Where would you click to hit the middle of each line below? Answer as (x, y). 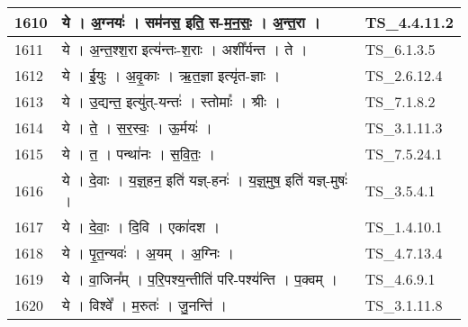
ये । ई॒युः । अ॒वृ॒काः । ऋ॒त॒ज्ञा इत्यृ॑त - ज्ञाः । (171, 75)
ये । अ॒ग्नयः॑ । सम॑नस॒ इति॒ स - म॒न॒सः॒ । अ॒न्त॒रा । (191, 22)
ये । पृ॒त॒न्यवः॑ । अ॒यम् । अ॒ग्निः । (148, 253)
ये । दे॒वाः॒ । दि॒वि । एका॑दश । (141, 227)
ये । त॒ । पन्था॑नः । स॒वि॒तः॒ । (139, 154)
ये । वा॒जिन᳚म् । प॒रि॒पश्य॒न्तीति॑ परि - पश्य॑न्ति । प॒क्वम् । (200, 279)
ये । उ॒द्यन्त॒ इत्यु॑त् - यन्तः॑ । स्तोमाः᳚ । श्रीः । (171, 101)
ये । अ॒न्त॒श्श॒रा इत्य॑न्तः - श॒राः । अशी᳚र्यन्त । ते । (184, 49)
